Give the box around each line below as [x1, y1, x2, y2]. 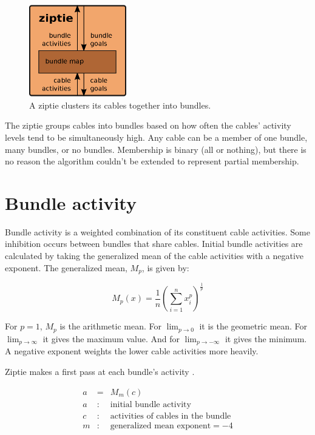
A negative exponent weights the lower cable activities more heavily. [5, 345, 259, 357]
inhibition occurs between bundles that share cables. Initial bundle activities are [5, 237, 303, 250]
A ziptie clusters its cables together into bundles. [29, 98, 211, 111]
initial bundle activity [110, 400, 191, 409]
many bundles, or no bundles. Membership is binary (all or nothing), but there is [5, 143, 307, 155]
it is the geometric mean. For [199, 320, 308, 332]
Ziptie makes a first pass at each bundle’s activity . [5, 365, 195, 377]
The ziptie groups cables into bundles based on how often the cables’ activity [5, 119, 291, 132]
